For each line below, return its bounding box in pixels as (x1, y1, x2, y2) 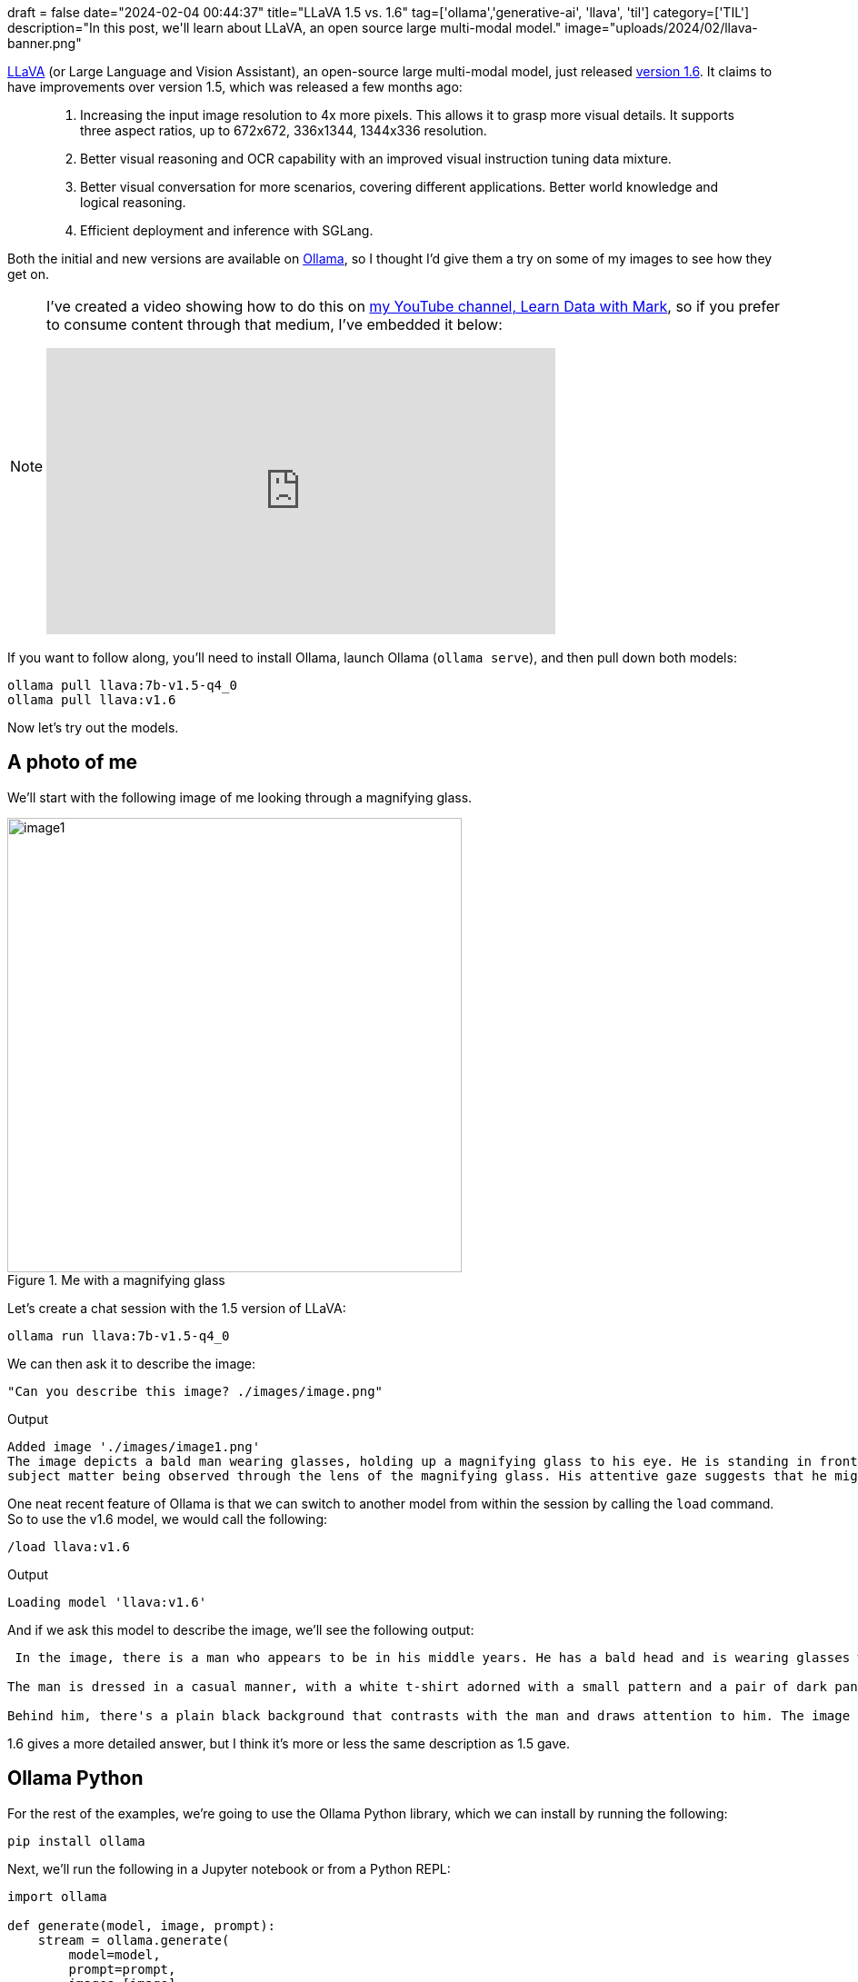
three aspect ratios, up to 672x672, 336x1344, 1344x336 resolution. (80, 123, 487, 138)
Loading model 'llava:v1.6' (7, 1594, 207, 1609)
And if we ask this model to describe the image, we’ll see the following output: (7, 1621, 474, 1638)
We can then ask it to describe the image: (7, 1355, 256, 1371)
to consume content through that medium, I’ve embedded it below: (46, 315, 503, 334)
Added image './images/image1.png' (7, 1439, 261, 1454)
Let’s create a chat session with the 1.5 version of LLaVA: (7, 1300, 346, 1316)
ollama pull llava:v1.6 (7, 692, 176, 707)
